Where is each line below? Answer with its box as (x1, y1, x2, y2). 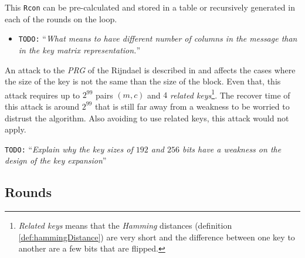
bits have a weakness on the (182, 142, 282, 155)
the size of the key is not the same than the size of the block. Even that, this (5, 75, 281, 87)
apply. (5, 123, 26, 135)
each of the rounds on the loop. (5, 12, 117, 25)
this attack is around (5, 100, 79, 112)
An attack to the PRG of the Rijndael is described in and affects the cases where (5, 63, 296, 76)
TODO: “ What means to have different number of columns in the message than (18, 32, 297, 45)
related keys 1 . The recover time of (170, 87, 290, 101)
